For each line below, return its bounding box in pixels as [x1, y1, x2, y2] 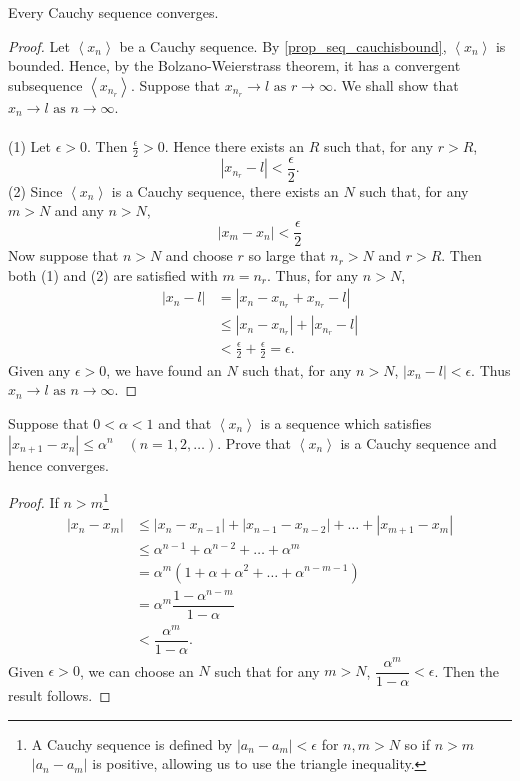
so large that [248, 245, 326, 266]
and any [54, 200, 104, 221]
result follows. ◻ [8, 685, 111, 706]
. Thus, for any [267, 264, 359, 285]
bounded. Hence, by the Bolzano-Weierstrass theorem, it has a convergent [8, 55, 461, 76]
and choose [165, 245, 233, 266]
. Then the [434, 660, 500, 681]
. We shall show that [332, 74, 459, 95]
